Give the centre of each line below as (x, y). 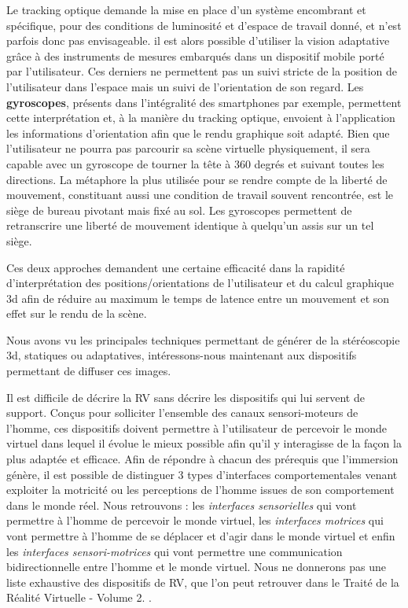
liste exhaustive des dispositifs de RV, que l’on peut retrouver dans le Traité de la (203, 582)
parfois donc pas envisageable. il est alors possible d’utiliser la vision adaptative (198, 41)
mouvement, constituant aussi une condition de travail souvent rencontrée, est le (200, 195)
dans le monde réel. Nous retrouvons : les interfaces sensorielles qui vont (182, 505)
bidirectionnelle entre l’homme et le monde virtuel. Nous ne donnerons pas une (196, 567)
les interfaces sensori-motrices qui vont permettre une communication (175, 551)
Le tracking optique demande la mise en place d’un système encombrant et (186, 9)
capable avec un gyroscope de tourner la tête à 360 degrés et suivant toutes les (195, 163)
